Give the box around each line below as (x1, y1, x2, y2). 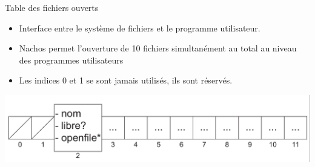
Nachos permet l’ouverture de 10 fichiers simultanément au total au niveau (19, 42, 297, 54)
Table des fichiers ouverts (5, 1, 99, 13)
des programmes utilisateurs (19, 53, 124, 66)
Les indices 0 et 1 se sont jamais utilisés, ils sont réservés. (19, 74, 233, 87)
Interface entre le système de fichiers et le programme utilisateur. (19, 21, 260, 34)
